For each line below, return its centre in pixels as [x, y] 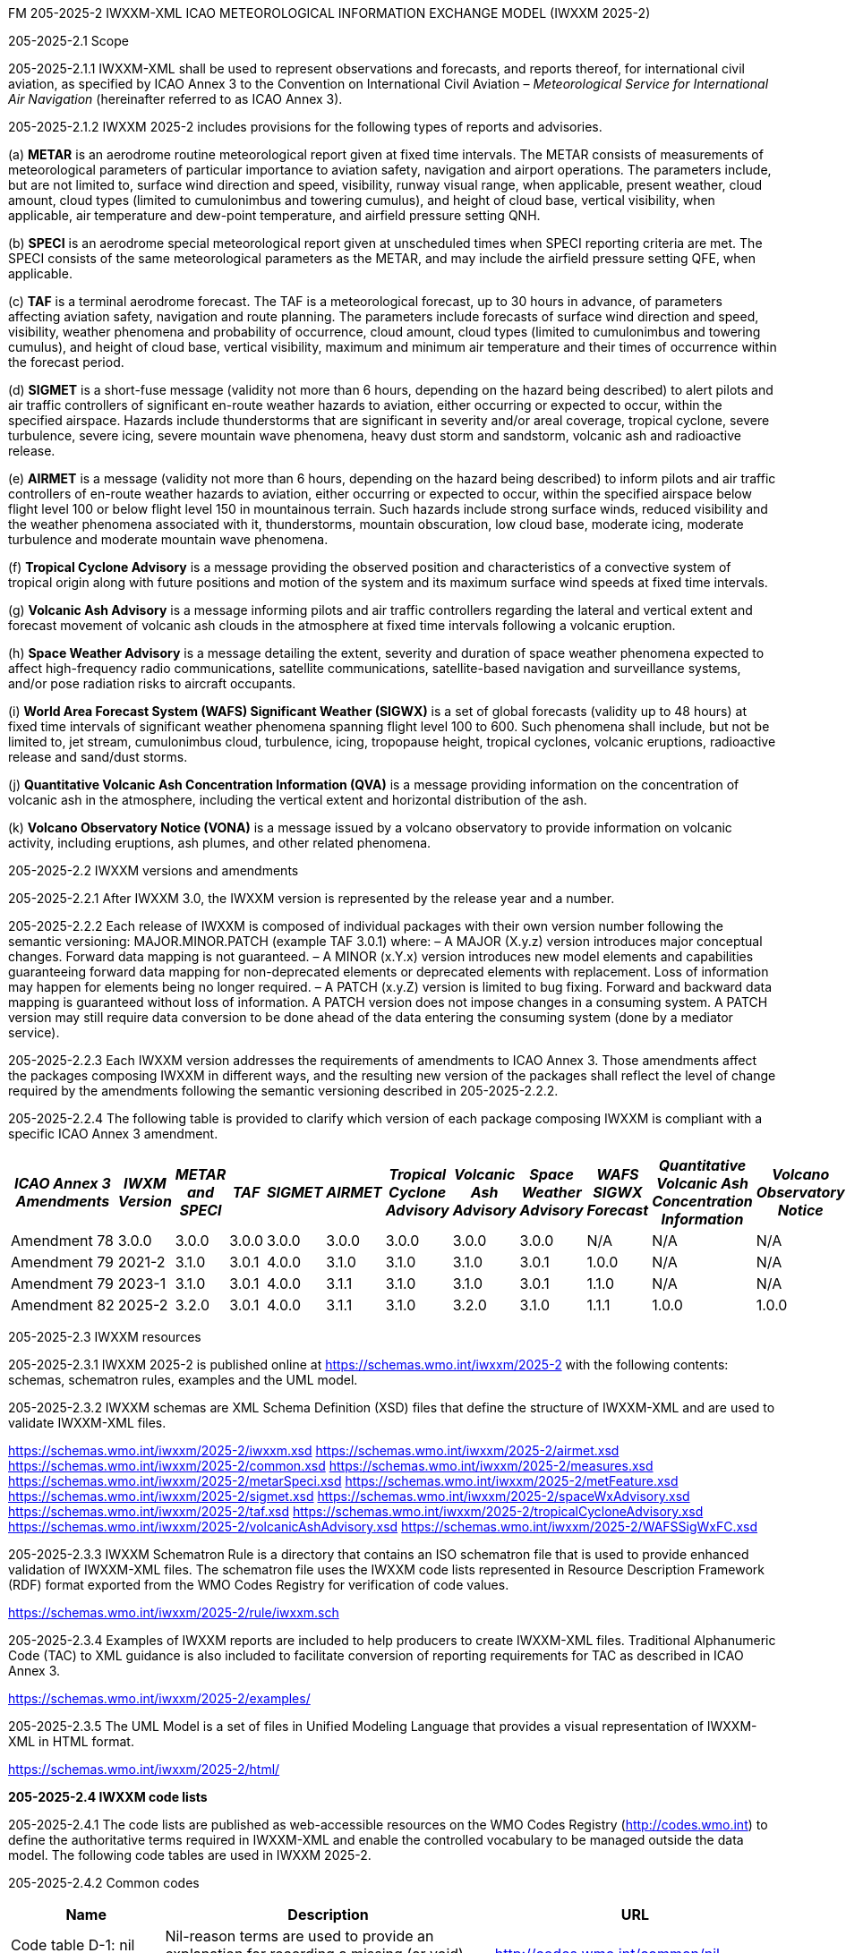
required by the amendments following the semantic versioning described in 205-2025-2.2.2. [283, 1091]
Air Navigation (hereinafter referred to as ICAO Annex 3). [175, 99]
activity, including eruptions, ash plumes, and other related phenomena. [220, 843]
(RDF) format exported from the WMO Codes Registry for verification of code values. [259, 1585]
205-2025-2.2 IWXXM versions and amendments [154, 870]
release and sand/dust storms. [98, 757]
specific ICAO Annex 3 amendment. [113, 1134]
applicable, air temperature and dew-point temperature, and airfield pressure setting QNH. [274, 215]
